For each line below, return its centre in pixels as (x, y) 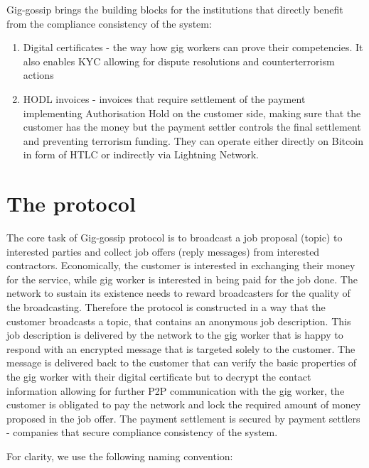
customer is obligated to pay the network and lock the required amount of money (184, 404)
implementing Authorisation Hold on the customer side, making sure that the (192, 113)
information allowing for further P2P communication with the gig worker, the (176, 390)
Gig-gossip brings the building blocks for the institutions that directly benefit (175, 9)
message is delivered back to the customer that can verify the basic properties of (182, 363)
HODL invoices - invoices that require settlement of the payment (164, 98)
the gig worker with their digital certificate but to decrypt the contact (159, 376)
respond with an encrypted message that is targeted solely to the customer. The (181, 348)
